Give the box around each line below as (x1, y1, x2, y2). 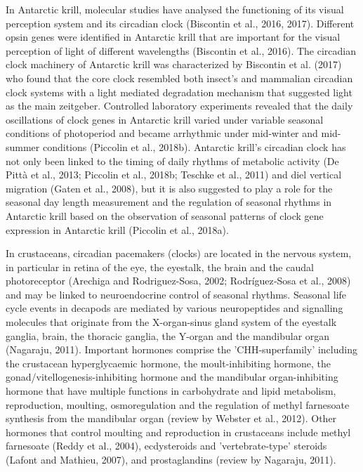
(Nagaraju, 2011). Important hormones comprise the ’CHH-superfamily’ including (6, 342, 357, 357)
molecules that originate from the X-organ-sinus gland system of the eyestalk (6, 315, 337, 329)
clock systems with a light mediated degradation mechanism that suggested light (6, 84, 352, 99)
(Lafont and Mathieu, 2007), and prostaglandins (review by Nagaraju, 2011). (6, 452, 336, 466)
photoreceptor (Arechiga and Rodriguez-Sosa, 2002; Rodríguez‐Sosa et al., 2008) (6, 273, 351, 288)
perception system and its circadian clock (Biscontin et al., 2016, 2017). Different (6, 15, 355, 30)
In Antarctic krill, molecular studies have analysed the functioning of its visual (6, 2, 344, 16)
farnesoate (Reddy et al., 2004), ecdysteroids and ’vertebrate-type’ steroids (6, 438, 327, 453)
